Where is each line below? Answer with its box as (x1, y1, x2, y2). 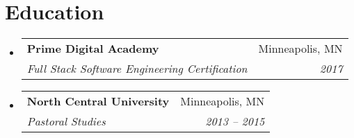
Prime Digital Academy (26, 40, 159, 57)
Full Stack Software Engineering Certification (26, 60, 248, 77)
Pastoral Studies (26, 113, 106, 130)
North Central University (26, 93, 170, 110)
